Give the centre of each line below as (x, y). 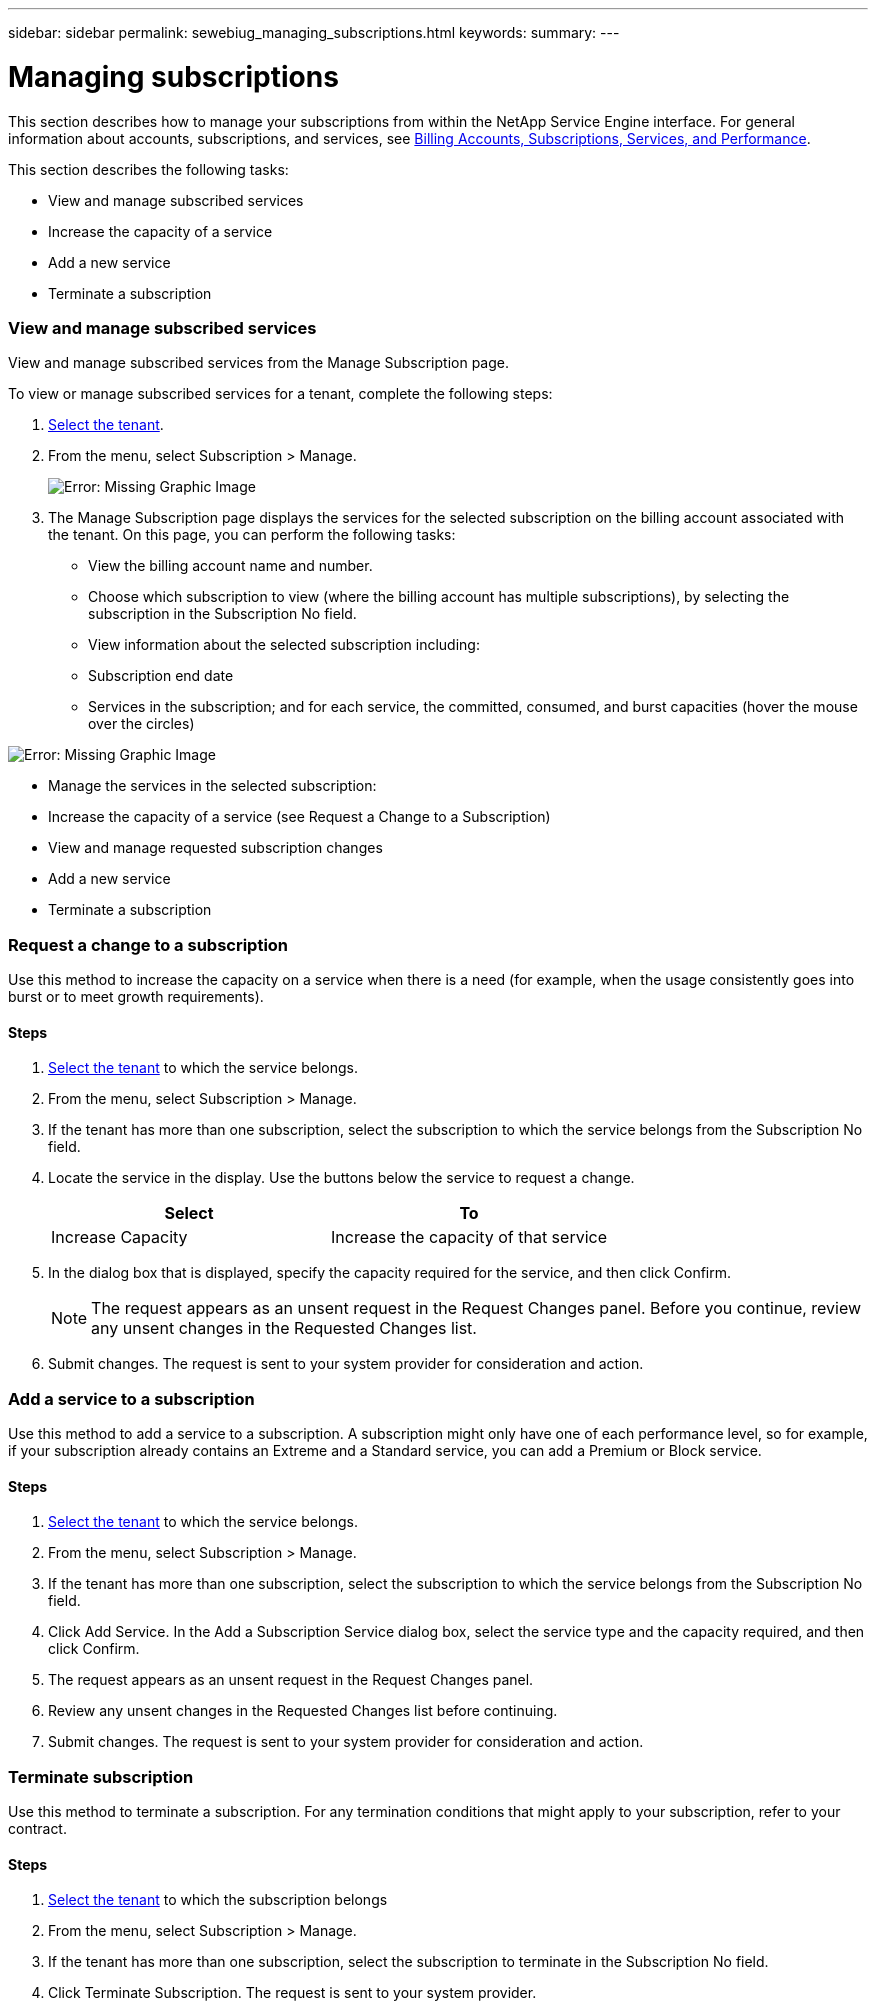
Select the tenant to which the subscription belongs (218, 1900)
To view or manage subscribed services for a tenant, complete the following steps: (280, 394)
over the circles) (141, 724)
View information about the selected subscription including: (284, 645)
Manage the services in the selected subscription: (212, 786)
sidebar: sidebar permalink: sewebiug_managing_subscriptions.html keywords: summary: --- (314, 32)
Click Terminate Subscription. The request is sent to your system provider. (292, 1993)
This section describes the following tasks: (148, 169)
